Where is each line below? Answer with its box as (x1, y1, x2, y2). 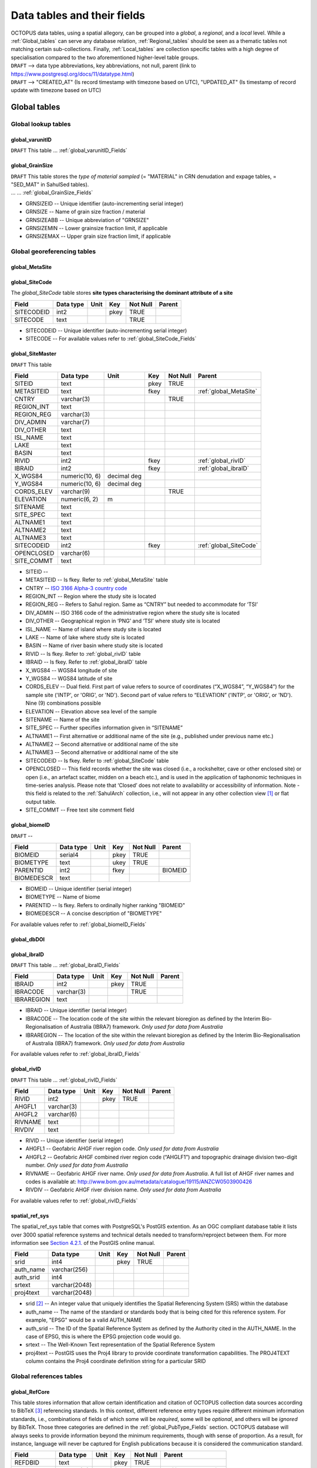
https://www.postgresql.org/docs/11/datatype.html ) (11, 70, 134, 78)
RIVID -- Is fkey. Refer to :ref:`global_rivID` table (25, 650, 141, 657)
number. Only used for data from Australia (25, 1161, 129, 1169)
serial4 (59, 851, 79, 858)
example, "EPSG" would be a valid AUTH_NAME (25, 1317, 142, 1324)
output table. (25, 798, 57, 805)
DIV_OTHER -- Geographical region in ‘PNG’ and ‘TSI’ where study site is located (25, 617, 220, 625)
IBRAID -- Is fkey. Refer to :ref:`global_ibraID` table (25, 658, 148, 666)
